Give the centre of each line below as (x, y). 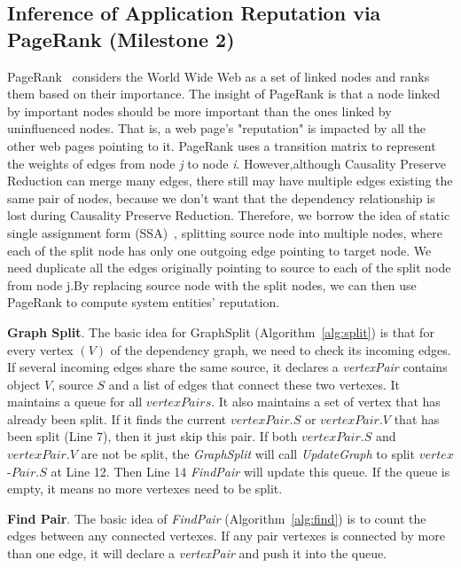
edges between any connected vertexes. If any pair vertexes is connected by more (226, 536)
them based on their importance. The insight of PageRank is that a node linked (224, 94)
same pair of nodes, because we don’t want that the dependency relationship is (221, 197)
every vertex (40, 349)
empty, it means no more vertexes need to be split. (145, 489)
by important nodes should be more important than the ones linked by (199, 110)
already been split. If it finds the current (117, 418)
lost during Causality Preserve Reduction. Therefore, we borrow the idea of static (229, 215)
